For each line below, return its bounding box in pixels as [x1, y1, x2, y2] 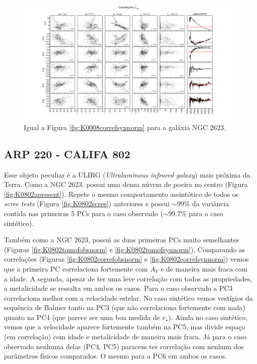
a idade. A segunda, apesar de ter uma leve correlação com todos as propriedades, [4, 273, 252, 283]
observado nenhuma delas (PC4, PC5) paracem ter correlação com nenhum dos [4, 341, 244, 351]
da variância [192, 198, 229, 209]
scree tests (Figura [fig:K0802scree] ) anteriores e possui [4, 198, 170, 209]
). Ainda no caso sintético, [168, 312, 248, 322]
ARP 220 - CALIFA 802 [4, 146, 130, 161]
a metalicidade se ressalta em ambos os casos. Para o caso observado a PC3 [4, 283, 233, 293]
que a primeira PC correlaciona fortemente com [4, 263, 148, 273]
